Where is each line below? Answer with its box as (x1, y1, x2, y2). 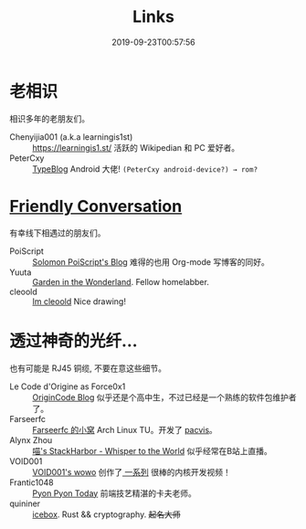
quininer (9, 498, 41, 509)
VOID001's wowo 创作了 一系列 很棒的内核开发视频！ (32, 466, 231, 477)
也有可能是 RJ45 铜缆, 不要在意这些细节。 (9, 363, 167, 374)
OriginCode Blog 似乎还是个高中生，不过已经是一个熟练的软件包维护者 (32, 391, 297, 403)
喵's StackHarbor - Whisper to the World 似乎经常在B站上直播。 (32, 445, 272, 456)
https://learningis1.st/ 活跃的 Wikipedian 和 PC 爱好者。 (32, 142, 240, 153)
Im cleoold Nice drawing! (32, 295, 126, 307)
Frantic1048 (9, 477, 54, 488)
